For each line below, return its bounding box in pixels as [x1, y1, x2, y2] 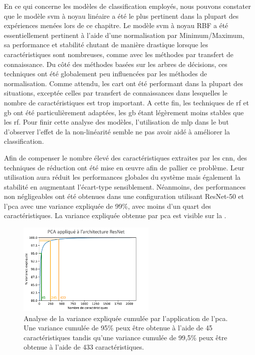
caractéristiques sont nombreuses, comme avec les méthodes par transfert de [4, 49, 233, 59]
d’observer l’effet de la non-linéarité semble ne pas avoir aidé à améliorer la [4, 126, 230, 136]
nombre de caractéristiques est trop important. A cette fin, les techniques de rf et [4, 97, 249, 107]
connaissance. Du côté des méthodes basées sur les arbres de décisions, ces [4, 59, 227, 69]
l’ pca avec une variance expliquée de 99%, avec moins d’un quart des [4, 200, 211, 211]
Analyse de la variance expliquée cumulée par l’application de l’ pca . [24, 313, 228, 323]
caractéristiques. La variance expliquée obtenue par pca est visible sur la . [4, 210, 226, 221]
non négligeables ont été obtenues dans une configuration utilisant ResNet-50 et [4, 191, 244, 201]
